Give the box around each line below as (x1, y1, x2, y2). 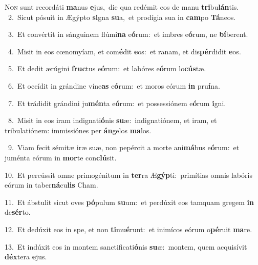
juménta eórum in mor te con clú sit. (5, 152, 117, 162)
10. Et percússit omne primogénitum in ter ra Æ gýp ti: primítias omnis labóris (5, 169, 252, 180)
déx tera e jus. (5, 251, 47, 262)
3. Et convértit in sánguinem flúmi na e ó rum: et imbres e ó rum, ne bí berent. (8, 29, 248, 39)
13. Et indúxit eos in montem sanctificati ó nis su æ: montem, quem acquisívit (5, 241, 247, 252)
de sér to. (5, 207, 31, 217)
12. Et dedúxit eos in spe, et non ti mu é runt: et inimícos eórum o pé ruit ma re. (5, 223, 252, 234)
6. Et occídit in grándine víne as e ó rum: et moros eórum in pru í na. (8, 80, 221, 91)
